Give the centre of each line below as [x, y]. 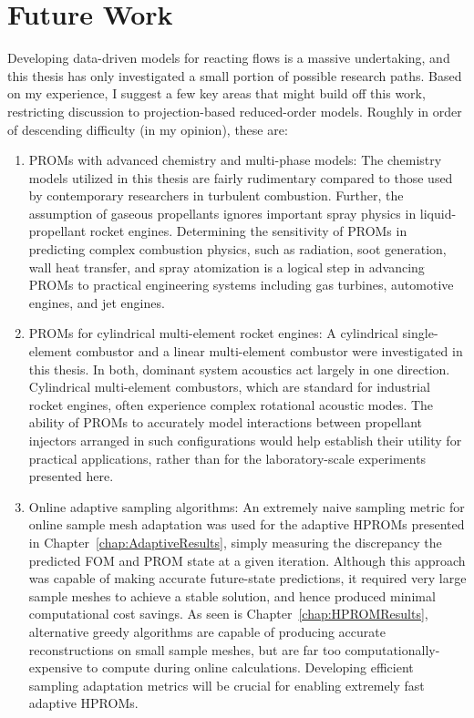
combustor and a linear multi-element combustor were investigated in [269, 351]
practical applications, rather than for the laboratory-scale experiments [227, 458]
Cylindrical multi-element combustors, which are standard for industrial [229, 387]
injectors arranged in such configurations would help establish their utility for [245, 440]
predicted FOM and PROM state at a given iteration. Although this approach [247, 560]
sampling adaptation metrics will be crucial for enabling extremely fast [227, 685]
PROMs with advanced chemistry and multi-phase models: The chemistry [235, 160]
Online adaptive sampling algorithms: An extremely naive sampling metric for [247, 506]
